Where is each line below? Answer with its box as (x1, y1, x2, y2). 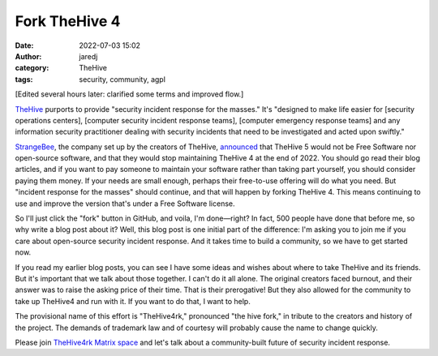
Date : (15, 41, 34, 50)
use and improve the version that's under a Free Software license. (15, 199, 235, 208)
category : (15, 63, 49, 73)
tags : (15, 74, 33, 84)
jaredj (79, 51, 98, 61)
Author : (15, 51, 42, 61)
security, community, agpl (79, 74, 166, 84)
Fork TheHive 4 (15, 12, 121, 30)
